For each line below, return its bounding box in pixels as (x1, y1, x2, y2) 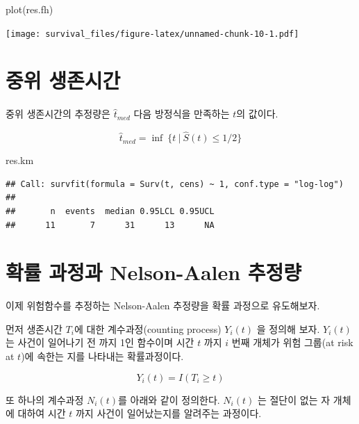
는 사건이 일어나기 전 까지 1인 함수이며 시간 (6, 335, 194, 350)
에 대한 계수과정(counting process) (74, 321, 222, 336)
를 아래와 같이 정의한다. (117, 392, 220, 407)
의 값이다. (236, 106, 278, 121)
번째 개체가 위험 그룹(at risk (231, 335, 353, 350)
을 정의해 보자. (256, 321, 320, 336)
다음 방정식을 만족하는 (133, 106, 230, 121)
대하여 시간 (17, 406, 66, 421)
